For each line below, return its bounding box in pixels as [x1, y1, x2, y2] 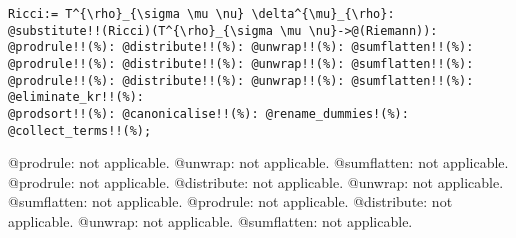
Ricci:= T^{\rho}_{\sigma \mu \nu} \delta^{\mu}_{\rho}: [8, 7, 395, 21]
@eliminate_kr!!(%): [8, 90, 145, 105]
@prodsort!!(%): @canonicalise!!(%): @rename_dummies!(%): [8, 106, 409, 121]
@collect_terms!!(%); [8, 123, 152, 138]
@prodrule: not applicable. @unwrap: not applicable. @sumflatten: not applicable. [8, 152, 509, 173]
